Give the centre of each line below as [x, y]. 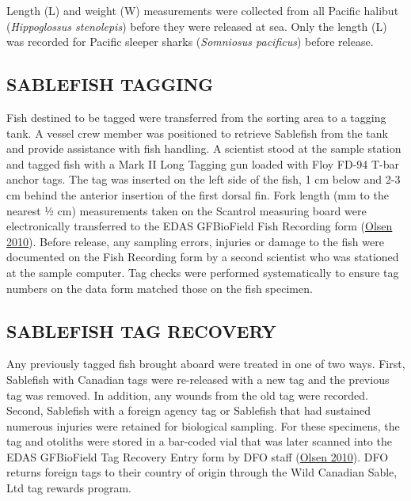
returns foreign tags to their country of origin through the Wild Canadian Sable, [202, 472]
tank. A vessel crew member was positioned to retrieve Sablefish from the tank [197, 133]
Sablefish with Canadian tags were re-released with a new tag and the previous [198, 379]
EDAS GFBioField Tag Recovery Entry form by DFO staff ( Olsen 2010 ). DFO [198, 456]
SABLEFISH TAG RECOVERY [141, 330]
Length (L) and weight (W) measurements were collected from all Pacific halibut [203, 10]
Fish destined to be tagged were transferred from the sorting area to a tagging [196, 117]
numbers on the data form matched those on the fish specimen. [160, 288]
